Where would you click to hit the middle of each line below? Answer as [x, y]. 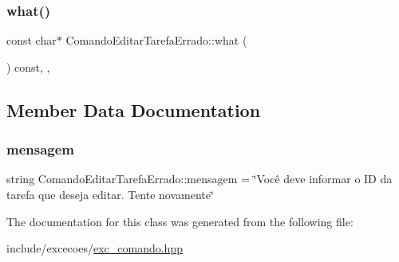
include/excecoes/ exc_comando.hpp [95, 248]
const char [32, 40]
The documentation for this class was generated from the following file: [180, 221]
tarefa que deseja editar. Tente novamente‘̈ [110, 194]
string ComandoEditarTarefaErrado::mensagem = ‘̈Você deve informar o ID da [199, 179]
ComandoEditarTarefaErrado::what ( [156, 40]
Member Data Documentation [134, 109]
